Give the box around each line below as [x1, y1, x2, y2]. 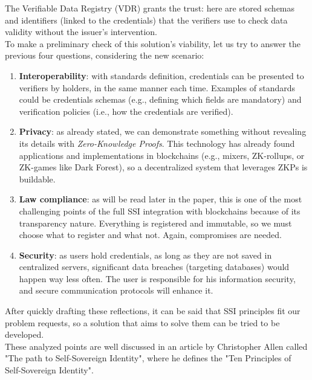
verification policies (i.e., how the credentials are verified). [19, 105, 233, 117]
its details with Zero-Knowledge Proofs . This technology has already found [19, 137, 295, 149]
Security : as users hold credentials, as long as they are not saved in [19, 248, 272, 261]
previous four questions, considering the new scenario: [5, 49, 204, 62]
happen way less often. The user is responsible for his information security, [19, 272, 296, 285]
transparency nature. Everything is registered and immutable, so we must [19, 216, 292, 229]
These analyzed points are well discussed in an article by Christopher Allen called [5, 340, 308, 352]
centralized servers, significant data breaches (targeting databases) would [19, 260, 290, 273]
